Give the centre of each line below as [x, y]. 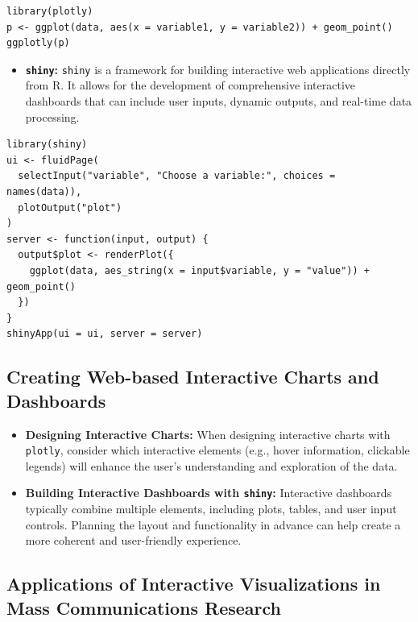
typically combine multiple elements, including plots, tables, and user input [211, 509]
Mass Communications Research [144, 607]
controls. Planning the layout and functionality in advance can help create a [213, 524]
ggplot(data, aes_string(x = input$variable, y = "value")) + [200, 270]
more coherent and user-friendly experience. [133, 540]
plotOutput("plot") [70, 207]
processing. [52, 116]
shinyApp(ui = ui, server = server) [105, 334]
